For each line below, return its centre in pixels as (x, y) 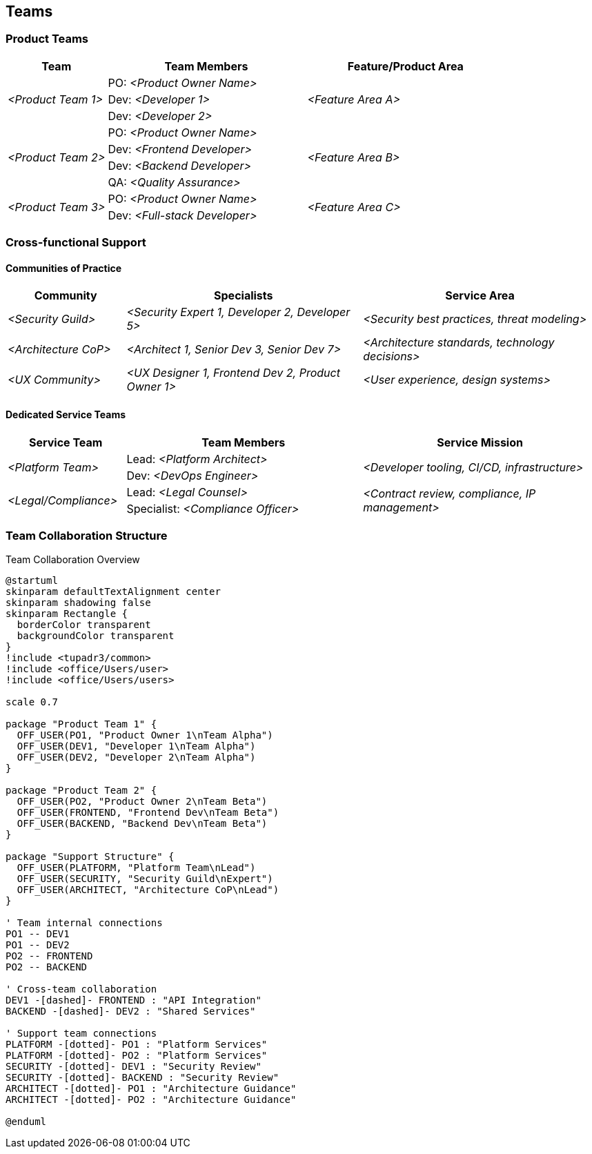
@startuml (32, 581)
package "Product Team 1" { (81, 724)
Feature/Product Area (405, 66)
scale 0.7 (32, 702)
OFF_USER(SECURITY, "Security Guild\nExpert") (145, 879)
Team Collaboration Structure (87, 535)
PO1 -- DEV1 (38, 934)
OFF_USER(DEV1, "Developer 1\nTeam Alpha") (136, 746)
